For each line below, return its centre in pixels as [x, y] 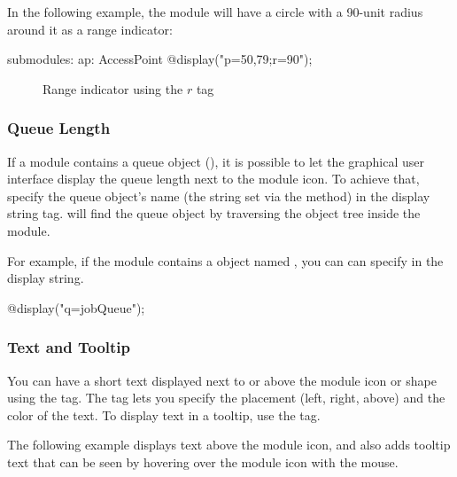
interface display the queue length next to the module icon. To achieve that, [213, 179]
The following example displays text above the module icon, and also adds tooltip [229, 445]
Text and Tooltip [69, 347]
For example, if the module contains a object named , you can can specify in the [225, 260]
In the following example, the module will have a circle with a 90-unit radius [215, 12]
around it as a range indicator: [90, 29]
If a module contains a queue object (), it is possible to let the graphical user [216, 161]
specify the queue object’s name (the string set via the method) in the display [219, 195]
